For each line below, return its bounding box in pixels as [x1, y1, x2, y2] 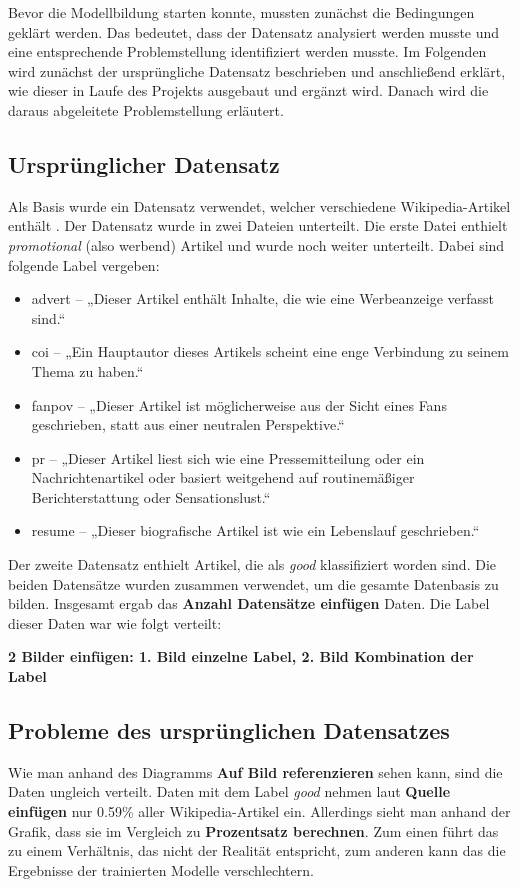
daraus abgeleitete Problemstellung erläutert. [8, 99, 284, 120]
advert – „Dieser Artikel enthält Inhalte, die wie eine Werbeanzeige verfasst [31, 288, 494, 309]
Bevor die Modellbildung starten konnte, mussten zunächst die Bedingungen [8, 2, 475, 22]
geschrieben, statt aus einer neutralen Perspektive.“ [31, 414, 345, 435]
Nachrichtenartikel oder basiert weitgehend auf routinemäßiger [31, 467, 415, 488]
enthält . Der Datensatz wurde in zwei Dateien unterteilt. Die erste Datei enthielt [8, 215, 508, 236]
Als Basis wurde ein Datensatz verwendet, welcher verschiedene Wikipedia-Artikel [8, 195, 511, 216]
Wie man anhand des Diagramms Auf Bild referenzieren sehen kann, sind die [8, 761, 503, 782]
